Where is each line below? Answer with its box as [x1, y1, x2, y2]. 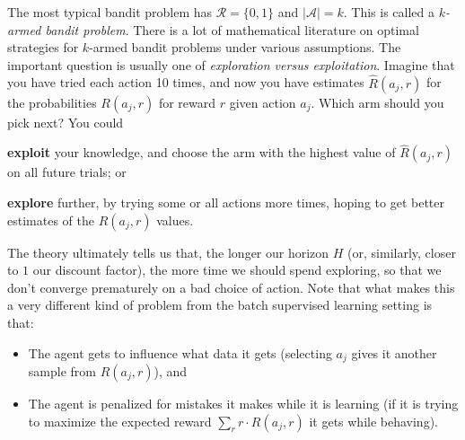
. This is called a [343, 3, 435, 21]
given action [229, 92, 296, 111]
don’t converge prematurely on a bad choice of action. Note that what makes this [7, 277, 455, 296]
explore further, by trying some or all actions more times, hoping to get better [7, 193, 444, 211]
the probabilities [7, 92, 97, 111]
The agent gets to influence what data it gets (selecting [28, 343, 332, 362]
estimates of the [7, 210, 94, 229]
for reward [158, 92, 216, 111]
